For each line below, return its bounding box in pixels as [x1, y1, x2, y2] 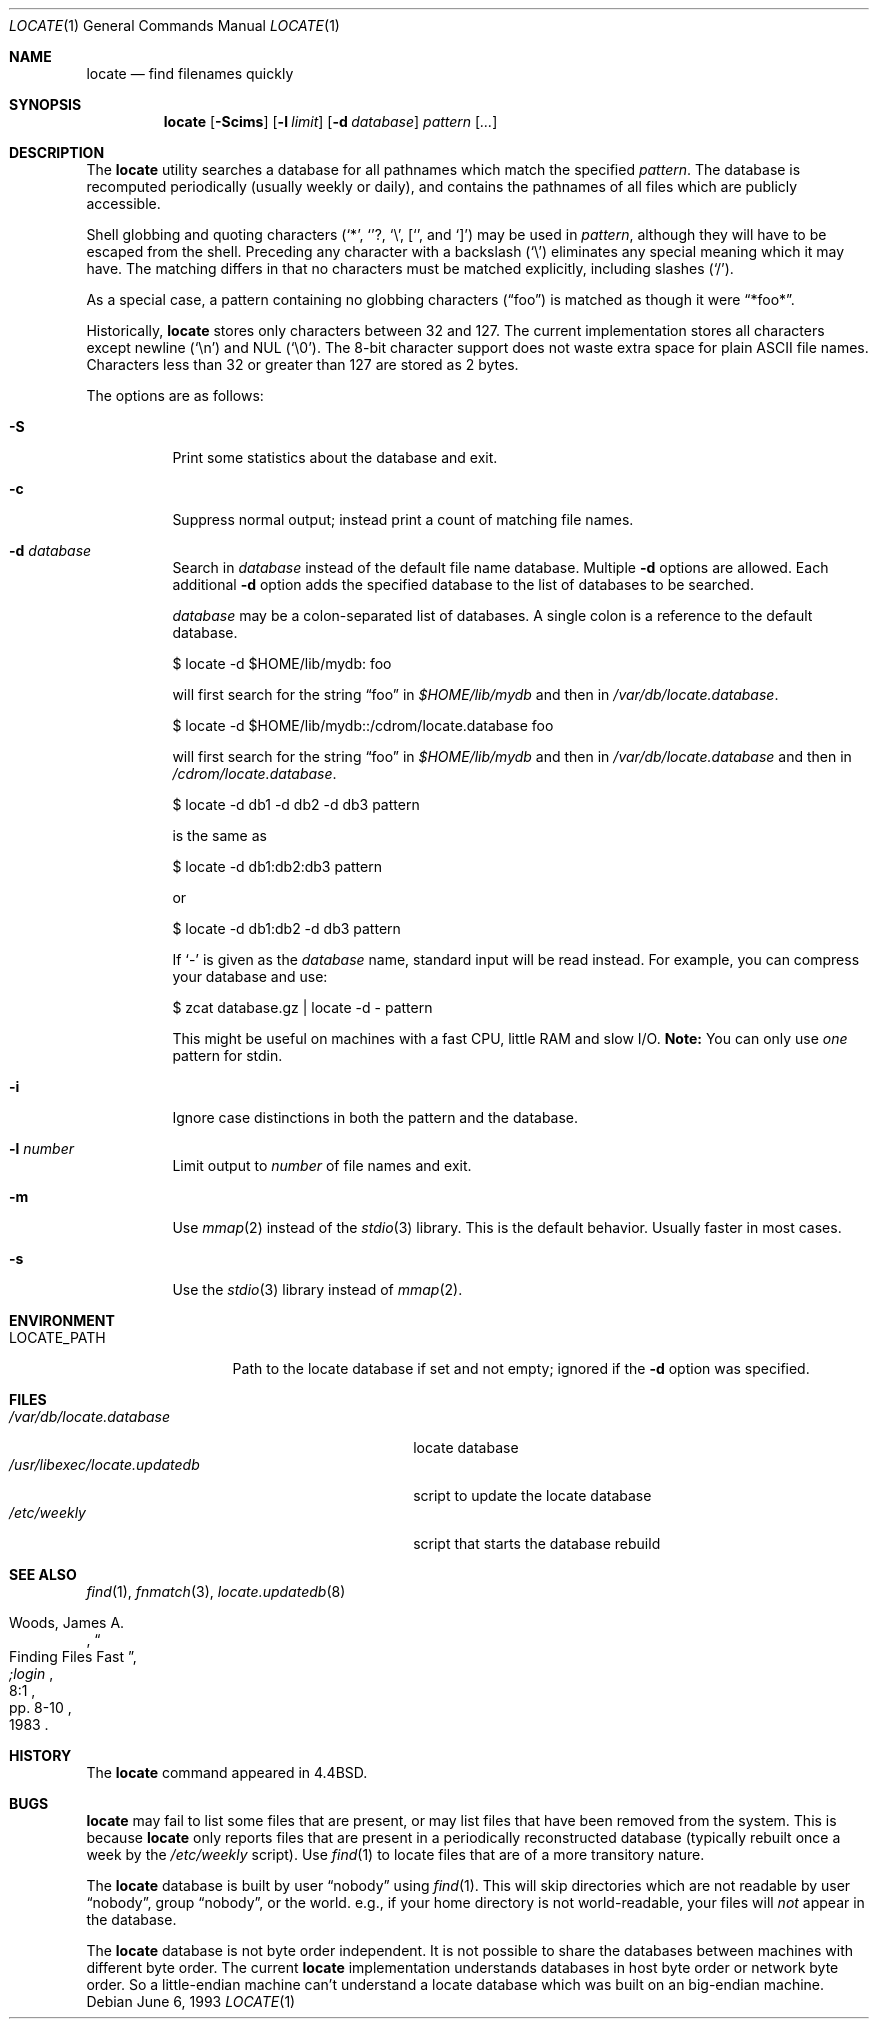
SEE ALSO [9, 1566, 77, 1583]
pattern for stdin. [172, 1047, 283, 1064]
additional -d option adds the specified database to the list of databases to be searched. [172, 576, 754, 593]
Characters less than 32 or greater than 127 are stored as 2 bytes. [86, 356, 519, 373]
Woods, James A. [9, 1614, 125, 1631]
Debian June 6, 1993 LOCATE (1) [86, 1993, 296, 2010]
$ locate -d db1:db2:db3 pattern [172, 858, 382, 875]
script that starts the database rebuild [413, 1535, 661, 1552]
